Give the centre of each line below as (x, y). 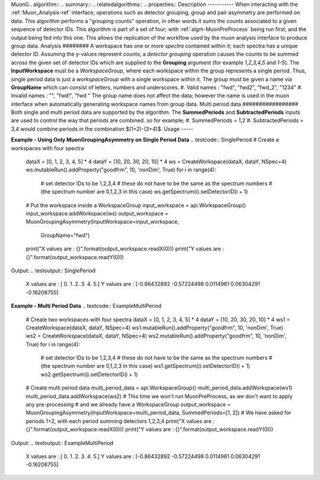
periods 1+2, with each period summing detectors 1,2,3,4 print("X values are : (120, 421)
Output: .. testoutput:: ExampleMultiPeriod (62, 443)
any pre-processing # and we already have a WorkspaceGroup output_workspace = (128, 405)
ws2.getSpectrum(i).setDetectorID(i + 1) (89, 374)
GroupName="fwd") (65, 235)
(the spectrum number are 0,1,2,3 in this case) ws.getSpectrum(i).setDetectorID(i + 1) (144, 192)
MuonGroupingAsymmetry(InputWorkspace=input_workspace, (102, 222)
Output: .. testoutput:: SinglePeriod (53, 271)
